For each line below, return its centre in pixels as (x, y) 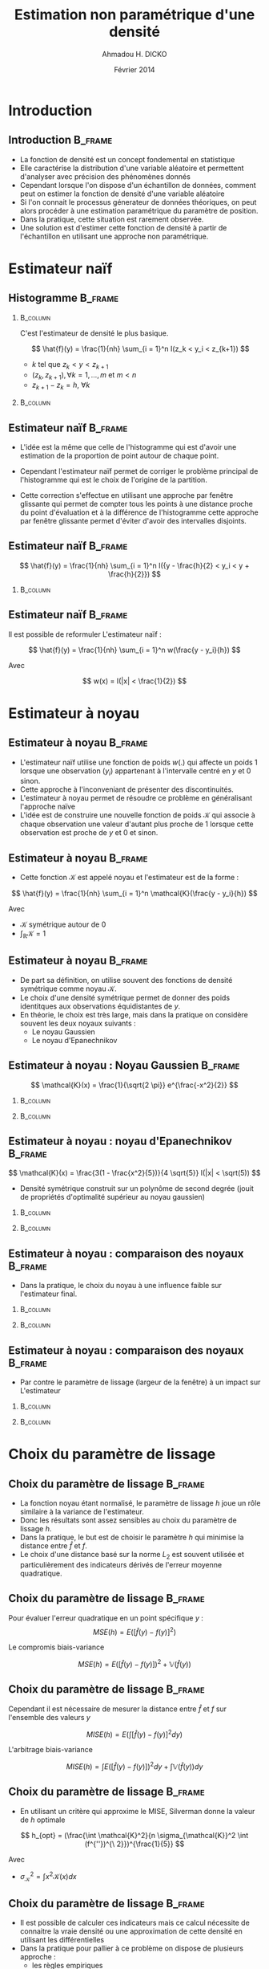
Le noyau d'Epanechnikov (74, 1040)
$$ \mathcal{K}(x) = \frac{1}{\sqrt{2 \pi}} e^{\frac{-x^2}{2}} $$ (134, 1085)
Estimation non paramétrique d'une (134, 15)
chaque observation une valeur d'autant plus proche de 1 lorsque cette (137, 824)
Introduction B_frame (60, 140)
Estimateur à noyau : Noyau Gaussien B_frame (124, 1066)
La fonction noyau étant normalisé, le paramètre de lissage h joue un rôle (140, 1503)
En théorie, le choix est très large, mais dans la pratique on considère (134, 1014)
